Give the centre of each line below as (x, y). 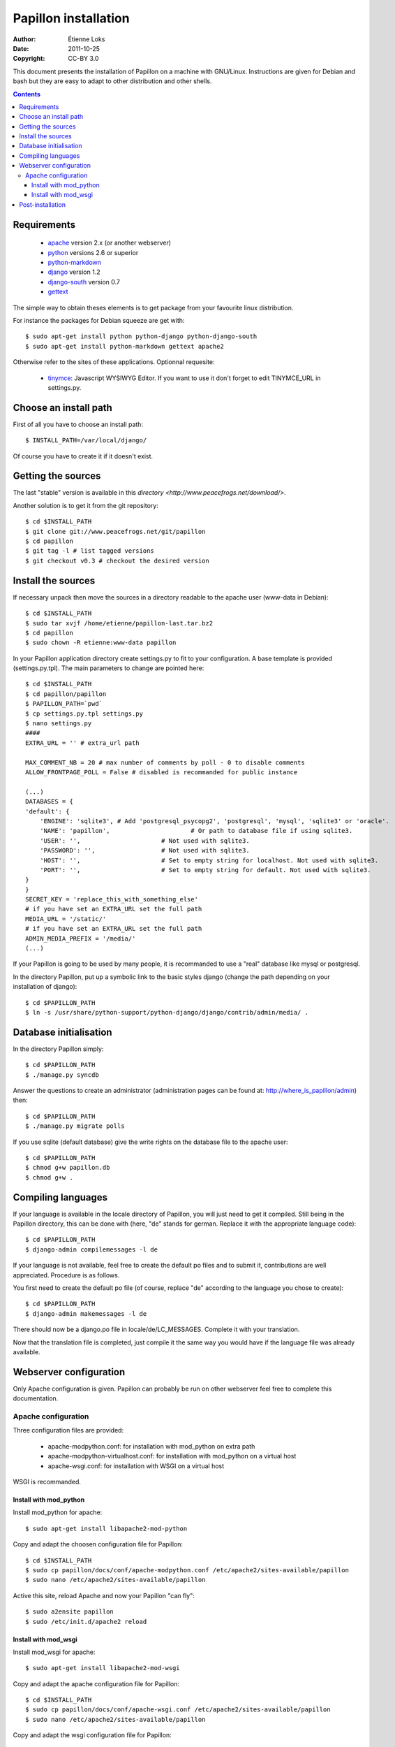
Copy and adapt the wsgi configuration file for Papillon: (92, 1735)
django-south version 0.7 (84, 282)
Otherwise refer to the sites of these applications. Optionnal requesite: (114, 362)
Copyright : (29, 59)
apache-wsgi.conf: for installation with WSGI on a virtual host (136, 1466)
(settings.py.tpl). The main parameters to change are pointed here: (109, 668)
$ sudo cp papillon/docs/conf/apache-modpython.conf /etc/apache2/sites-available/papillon (187, 1570)
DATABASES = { (49, 802)
